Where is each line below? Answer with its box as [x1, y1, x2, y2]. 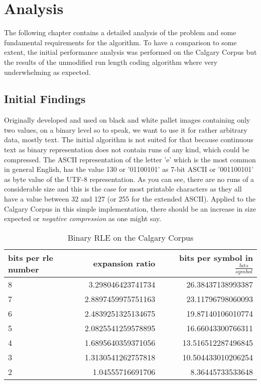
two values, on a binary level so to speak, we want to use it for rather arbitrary [4, 124, 247, 135]
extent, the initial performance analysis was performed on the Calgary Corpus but [4, 47, 257, 57]
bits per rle [8, 251, 53, 263]
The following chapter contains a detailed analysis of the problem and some [4, 27, 236, 38]
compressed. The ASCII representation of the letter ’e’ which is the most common [4, 154, 256, 164]
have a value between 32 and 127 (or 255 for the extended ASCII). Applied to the [4, 194, 255, 204]
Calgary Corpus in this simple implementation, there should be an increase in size [4, 203, 256, 214]
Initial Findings [4, 91, 86, 107]
